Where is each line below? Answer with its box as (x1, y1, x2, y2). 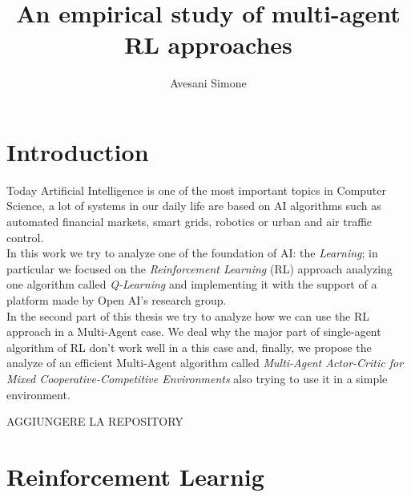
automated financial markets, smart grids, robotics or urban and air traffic (6, 213, 373, 230)
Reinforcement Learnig (6, 459, 264, 492)
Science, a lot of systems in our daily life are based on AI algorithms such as (6, 197, 381, 214)
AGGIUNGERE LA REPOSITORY (6, 413, 183, 430)
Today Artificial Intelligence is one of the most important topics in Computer (6, 181, 387, 198)
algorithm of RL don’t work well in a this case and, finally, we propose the (6, 338, 372, 355)
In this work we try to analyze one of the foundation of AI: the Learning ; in (6, 244, 378, 261)
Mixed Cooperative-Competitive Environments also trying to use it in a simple (6, 370, 388, 386)
